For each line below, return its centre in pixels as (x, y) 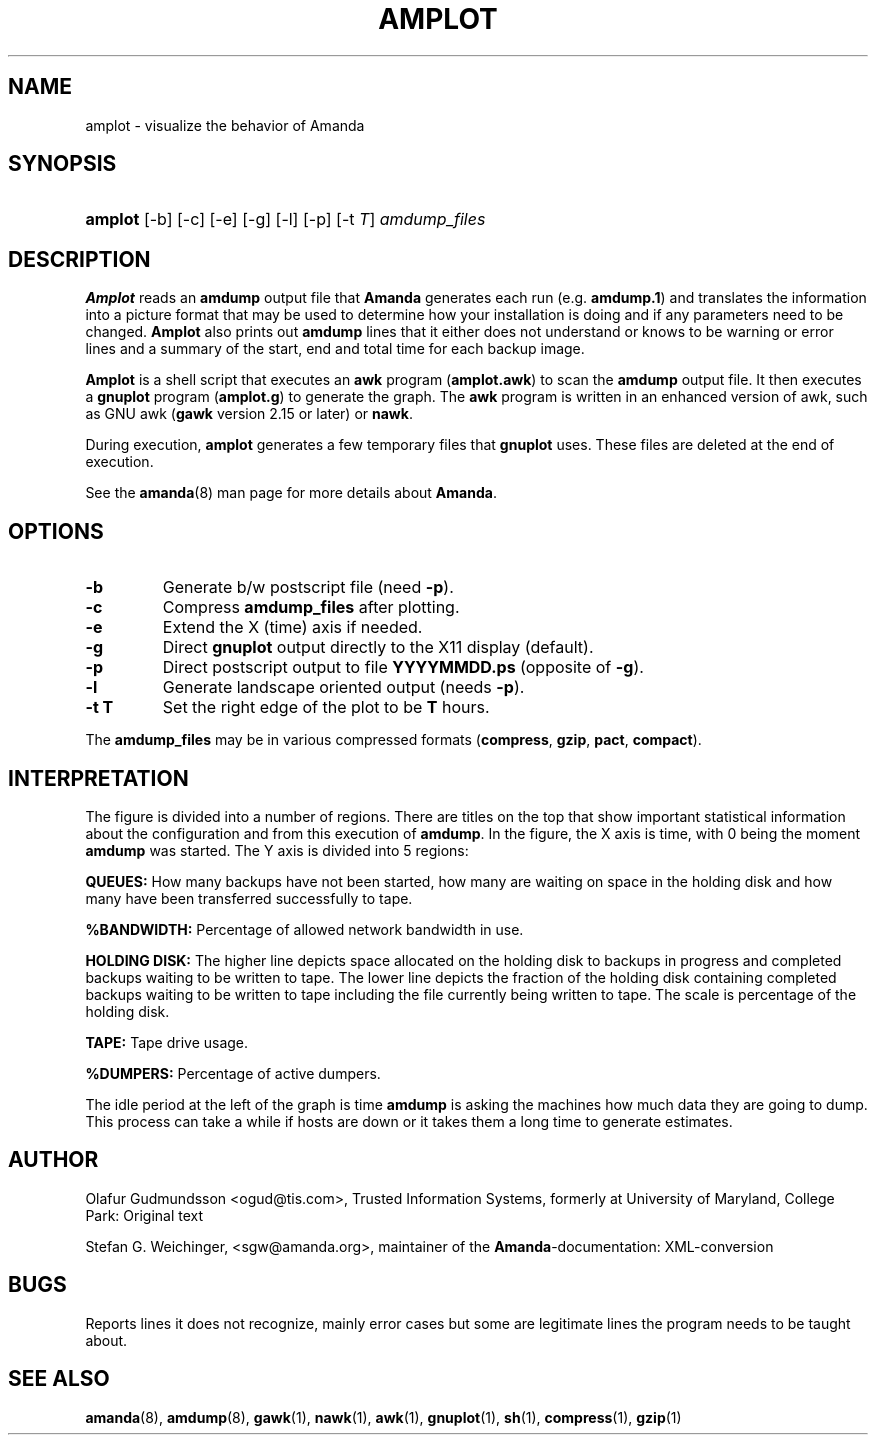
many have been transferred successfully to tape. (249, 898)
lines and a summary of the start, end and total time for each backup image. (335, 349)
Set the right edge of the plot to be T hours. (326, 707)
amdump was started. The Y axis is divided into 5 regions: (277, 850)
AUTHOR (53, 1160)
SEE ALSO (59, 1379)
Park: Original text (144, 1215)
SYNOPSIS (62, 164)
